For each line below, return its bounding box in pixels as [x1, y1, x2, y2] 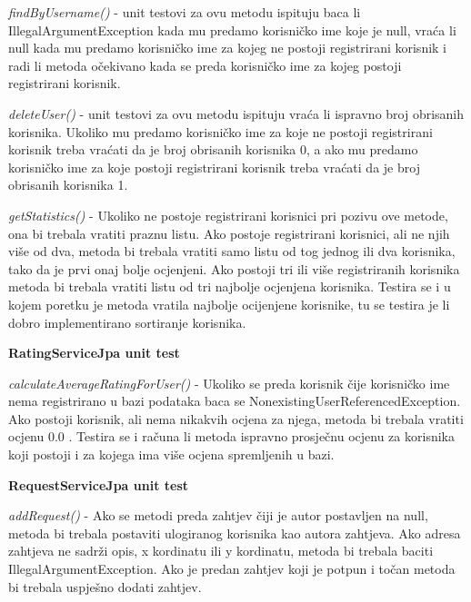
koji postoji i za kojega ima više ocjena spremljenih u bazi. [8, 445, 335, 464]
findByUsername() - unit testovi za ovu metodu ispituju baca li [8, 3, 361, 21]
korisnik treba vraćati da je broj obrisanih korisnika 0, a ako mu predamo [8, 140, 418, 159]
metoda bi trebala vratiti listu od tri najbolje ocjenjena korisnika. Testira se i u [8, 277, 451, 296]
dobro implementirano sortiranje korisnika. [8, 312, 246, 331]
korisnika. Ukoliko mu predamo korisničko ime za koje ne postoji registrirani [8, 122, 433, 141]
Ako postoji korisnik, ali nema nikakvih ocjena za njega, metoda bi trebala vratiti [8, 409, 464, 428]
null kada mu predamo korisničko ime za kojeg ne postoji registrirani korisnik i [8, 38, 447, 57]
